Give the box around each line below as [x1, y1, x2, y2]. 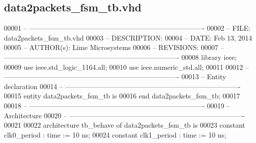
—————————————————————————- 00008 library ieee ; [4, 51, 237, 62]
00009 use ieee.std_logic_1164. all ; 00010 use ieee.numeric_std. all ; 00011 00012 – [4, 61, 249, 72]
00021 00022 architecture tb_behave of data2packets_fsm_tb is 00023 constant [4, 120, 246, 130]
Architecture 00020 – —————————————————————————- [4, 110, 245, 120]
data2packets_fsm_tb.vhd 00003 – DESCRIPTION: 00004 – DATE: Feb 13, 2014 [4, 32, 253, 43]
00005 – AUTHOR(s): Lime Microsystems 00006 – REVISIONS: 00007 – [4, 42, 224, 52]
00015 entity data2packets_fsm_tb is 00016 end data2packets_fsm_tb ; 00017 [4, 91, 240, 101]
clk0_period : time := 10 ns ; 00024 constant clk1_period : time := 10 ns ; [4, 129, 226, 140]
